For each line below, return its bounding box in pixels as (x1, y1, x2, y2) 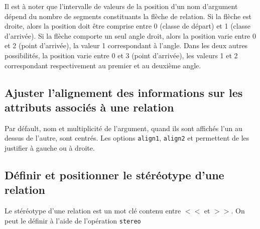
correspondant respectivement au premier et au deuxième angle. (5, 60, 201, 70)
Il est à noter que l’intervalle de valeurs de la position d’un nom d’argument (5, 1, 238, 11)
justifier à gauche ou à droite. (5, 143, 95, 153)
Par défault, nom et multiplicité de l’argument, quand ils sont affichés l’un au (5, 123, 242, 133)
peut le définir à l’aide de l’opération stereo (5, 215, 141, 225)
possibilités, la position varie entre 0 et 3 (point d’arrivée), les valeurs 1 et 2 (5, 50, 238, 60)
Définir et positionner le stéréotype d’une (5, 167, 224, 182)
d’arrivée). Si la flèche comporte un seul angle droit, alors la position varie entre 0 (5, 30, 256, 41)
